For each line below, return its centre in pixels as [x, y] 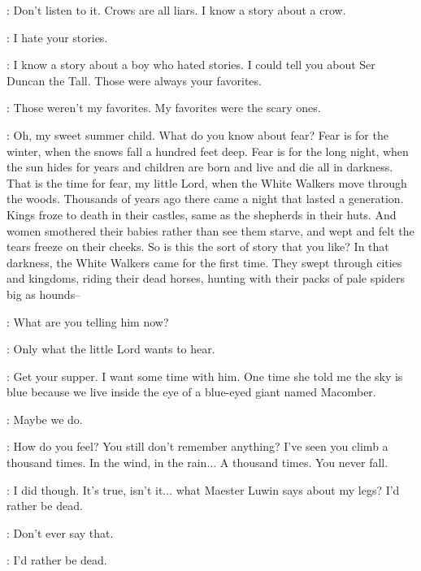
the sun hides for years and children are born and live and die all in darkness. [200, 167]
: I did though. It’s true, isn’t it [85, 489]
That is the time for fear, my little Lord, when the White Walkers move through [207, 182]
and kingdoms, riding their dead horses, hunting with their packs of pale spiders [206, 278]
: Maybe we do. [45, 419]
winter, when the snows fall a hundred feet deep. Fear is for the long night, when [208, 151]
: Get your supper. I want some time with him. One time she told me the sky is [205, 376]
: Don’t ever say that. [60, 532]
